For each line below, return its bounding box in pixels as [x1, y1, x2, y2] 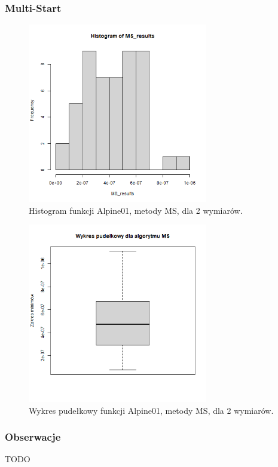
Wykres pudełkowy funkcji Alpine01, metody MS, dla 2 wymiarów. [29, 404, 274, 416]
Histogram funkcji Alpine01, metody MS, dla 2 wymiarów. [29, 204, 243, 216]
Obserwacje [5, 429, 61, 444]
